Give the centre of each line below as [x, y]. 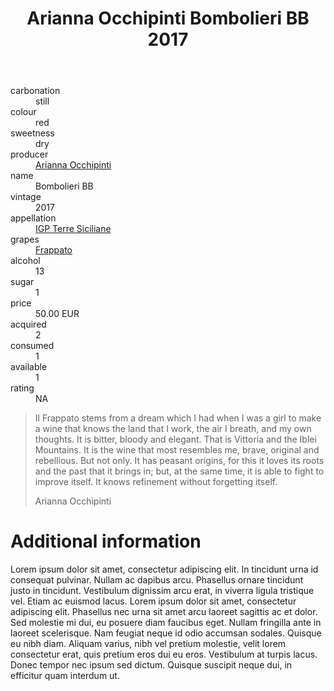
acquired [28, 324]
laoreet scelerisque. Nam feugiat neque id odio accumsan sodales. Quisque [166, 633]
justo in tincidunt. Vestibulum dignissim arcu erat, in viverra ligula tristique [162, 591]
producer [29, 154]
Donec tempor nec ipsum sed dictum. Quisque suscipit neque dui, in [151, 665]
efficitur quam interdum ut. [65, 676]
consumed [32, 346]
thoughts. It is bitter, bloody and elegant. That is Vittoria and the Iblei [175, 439]
